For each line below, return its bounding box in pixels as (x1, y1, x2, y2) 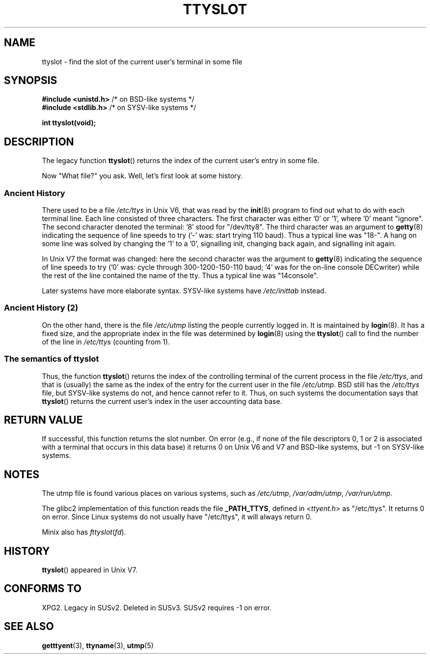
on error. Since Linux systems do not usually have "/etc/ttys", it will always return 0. (42, 513, 312, 521)
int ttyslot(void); (42, 118, 96, 127)
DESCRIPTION (4, 135, 74, 148)
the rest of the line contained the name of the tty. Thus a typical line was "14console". (42, 271, 319, 280)
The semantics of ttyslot (4, 354, 99, 364)
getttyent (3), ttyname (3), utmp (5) (42, 641, 154, 650)
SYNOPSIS (4, 74, 57, 87)
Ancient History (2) (4, 303, 79, 313)
